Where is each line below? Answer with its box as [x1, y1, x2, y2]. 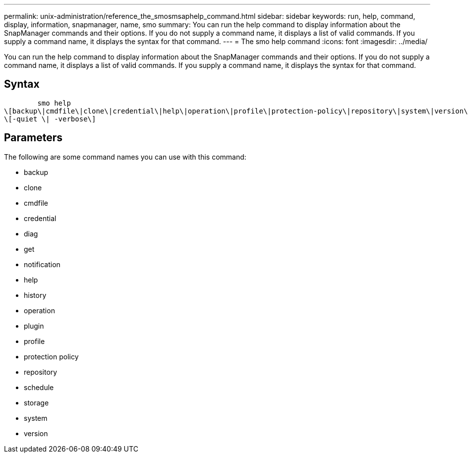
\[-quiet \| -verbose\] [4, 114, 96, 123]
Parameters [4, 131, 62, 144]
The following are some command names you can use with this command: [4, 152, 246, 161]
